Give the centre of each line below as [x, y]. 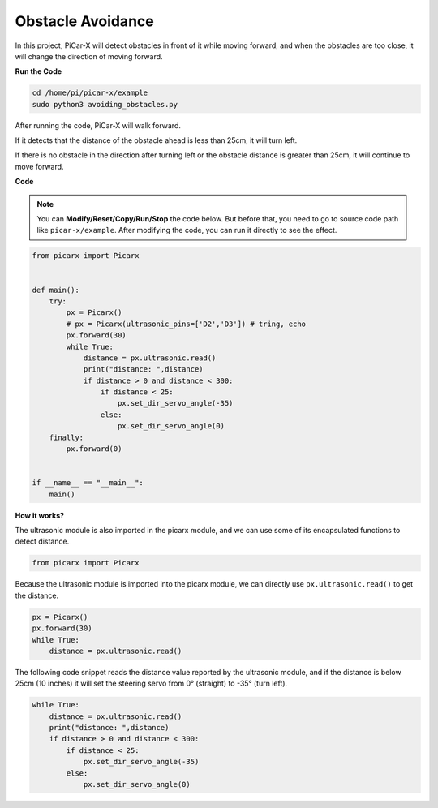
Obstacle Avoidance [84, 21]
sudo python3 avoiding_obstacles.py [105, 104]
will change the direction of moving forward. [89, 56]
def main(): [56, 290]
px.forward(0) [94, 449]
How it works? [40, 515]
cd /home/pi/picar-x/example [90, 93]
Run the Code [39, 71]
